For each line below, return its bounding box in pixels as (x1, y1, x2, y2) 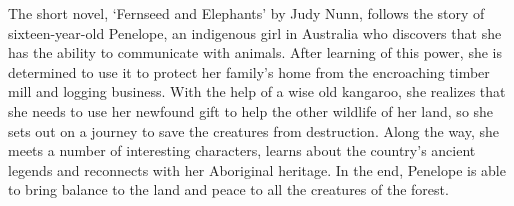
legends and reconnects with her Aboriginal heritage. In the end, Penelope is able (8, 159, 506, 180)
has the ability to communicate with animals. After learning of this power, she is (8, 42, 502, 63)
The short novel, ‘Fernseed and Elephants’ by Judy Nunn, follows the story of (8, 3, 485, 23)
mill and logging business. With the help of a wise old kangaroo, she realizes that (8, 81, 506, 102)
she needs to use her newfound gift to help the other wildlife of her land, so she (8, 100, 494, 121)
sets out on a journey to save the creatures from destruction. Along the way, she (8, 120, 500, 141)
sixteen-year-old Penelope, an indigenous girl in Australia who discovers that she (8, 22, 502, 43)
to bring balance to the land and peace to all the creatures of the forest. (8, 179, 449, 200)
